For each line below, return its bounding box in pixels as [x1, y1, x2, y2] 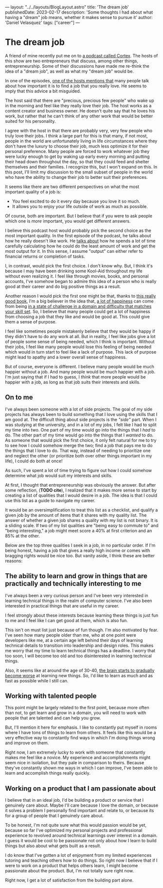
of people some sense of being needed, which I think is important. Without [5, 339, 155, 344]
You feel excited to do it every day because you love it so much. [12, 198, 140, 204]
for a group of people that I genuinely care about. [5, 813, 104, 819]
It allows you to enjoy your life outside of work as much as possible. [12, 203, 148, 209]
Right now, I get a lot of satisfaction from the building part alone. [5, 877, 134, 883]
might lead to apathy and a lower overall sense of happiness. [5, 354, 127, 360]
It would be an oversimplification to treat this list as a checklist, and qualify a [5, 507, 158, 513]
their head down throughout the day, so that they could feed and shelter [5, 158, 149, 165]
